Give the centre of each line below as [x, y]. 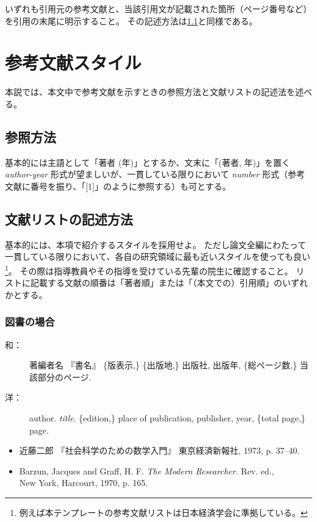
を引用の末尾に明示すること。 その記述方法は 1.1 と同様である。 [131, 20]
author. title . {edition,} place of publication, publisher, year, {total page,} [167, 417]
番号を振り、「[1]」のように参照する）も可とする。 [130, 186]
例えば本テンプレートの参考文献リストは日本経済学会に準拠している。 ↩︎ [163, 512]
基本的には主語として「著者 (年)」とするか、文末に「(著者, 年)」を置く [148, 162]
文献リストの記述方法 [69, 219]
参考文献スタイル [73, 63]
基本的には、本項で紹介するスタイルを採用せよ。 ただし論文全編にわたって [155, 244]
